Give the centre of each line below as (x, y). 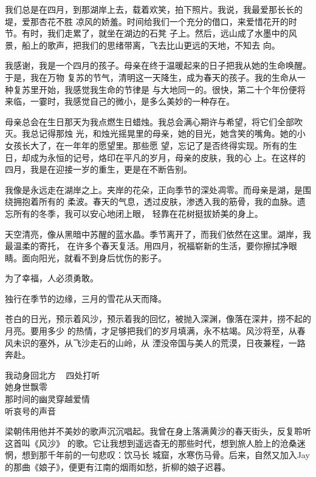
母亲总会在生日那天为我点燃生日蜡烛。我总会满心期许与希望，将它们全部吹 (154, 121)
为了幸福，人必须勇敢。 (52, 278)
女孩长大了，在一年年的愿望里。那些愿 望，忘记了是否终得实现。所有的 (147, 145)
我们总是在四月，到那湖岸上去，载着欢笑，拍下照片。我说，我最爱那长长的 (154, 9)
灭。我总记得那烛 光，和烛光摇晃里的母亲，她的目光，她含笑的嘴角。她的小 (155, 133)
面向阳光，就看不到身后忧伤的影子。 (94, 257)
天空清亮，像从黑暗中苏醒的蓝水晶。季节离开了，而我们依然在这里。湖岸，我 (158, 234)
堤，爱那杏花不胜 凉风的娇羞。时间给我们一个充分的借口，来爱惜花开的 (147, 21)
